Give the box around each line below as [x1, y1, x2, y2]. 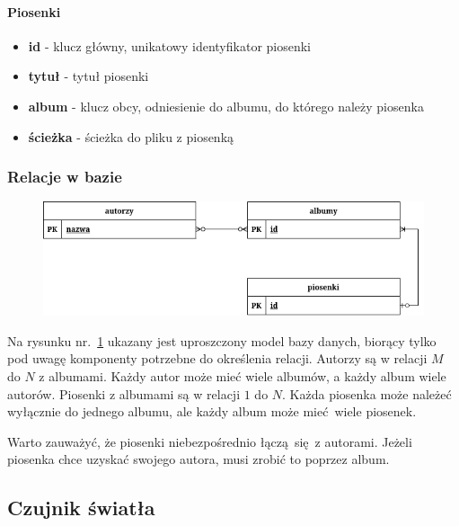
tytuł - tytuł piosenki [28, 67, 149, 85]
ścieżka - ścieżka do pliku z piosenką [28, 127, 234, 146]
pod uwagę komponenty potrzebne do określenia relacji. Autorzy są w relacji [7, 349, 428, 368]
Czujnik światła [7, 494, 155, 522]
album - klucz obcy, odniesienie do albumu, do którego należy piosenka [28, 96, 424, 115]
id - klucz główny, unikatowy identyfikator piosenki [28, 36, 312, 55]
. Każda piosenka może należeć [282, 384, 452, 403]
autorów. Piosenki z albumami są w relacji [7, 384, 241, 403]
